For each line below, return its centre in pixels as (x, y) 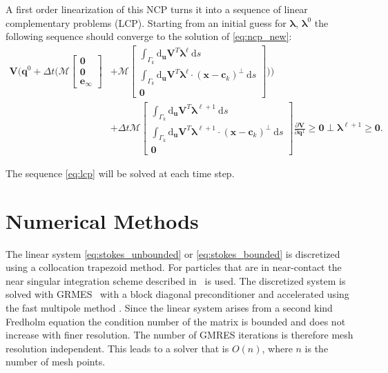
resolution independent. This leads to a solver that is (117, 348)
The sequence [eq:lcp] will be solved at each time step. (120, 173)
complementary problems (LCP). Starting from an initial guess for (146, 22)
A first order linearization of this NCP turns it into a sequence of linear (157, 9)
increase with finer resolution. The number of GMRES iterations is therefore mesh (180, 335)
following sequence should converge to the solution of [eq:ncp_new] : (149, 36)
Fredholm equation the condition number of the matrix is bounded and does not (176, 321)
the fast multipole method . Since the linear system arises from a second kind (169, 307)
